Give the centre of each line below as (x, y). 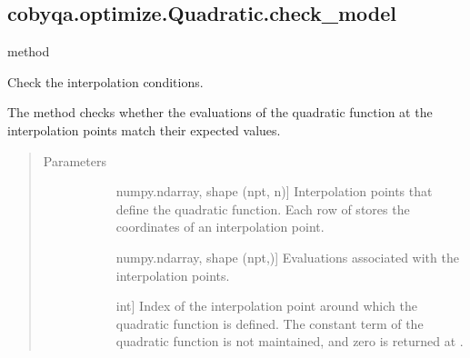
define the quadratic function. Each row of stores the (263, 209)
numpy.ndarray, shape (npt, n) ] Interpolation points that (274, 191)
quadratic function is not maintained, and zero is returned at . (290, 341)
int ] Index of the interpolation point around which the (266, 306)
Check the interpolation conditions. (105, 81)
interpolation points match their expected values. (144, 129)
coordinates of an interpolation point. (220, 227)
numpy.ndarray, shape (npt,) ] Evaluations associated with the (287, 257)
